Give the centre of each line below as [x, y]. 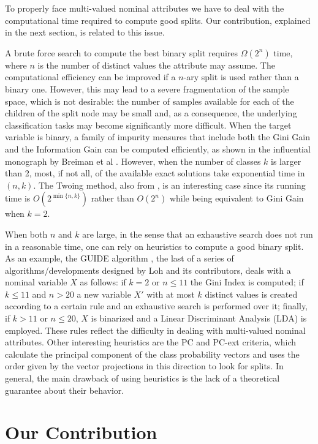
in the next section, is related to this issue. [85, 32]
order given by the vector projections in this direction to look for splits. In [144, 366]
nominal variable [36, 282]
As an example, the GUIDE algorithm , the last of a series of [119, 258]
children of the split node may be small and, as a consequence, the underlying [151, 113]
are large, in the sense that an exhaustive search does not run [198, 234]
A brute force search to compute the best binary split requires [122, 52]
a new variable [104, 294]
